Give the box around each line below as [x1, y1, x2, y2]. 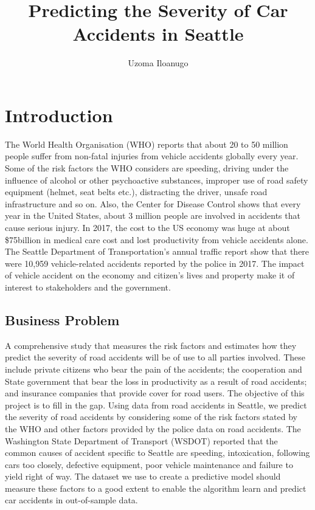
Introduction [5, 102, 113, 127]
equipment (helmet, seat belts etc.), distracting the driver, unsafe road [5, 185, 268, 198]
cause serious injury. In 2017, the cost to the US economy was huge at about [5, 221, 290, 233]
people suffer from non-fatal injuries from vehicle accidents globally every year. [5, 150, 299, 162]
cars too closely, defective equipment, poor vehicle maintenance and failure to [5, 458, 293, 470]
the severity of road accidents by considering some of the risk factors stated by [5, 410, 297, 423]
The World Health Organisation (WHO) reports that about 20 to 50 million [5, 137, 288, 150]
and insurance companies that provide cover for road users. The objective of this [5, 387, 305, 399]
